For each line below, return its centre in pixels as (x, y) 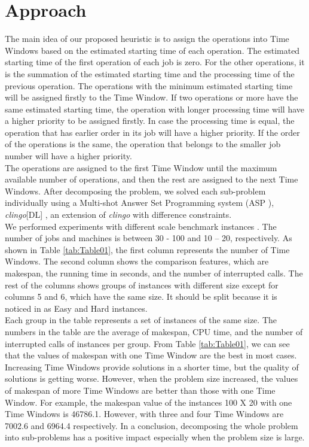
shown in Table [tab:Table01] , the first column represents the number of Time (147, 249)
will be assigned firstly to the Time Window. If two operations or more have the (152, 97)
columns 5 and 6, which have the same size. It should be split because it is (141, 297)
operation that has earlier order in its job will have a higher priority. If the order (152, 132)
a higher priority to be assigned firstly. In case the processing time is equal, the (150, 121)
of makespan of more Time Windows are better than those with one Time (140, 390)
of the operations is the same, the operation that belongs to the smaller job (143, 144)
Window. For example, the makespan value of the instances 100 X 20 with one (149, 402)
